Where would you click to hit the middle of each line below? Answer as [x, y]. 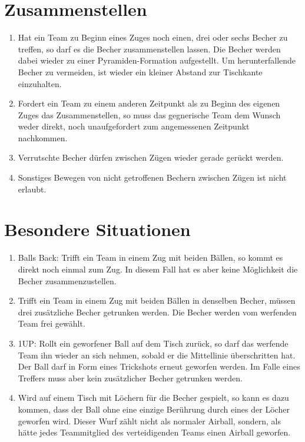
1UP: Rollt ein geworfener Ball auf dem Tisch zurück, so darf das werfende [153, 343]
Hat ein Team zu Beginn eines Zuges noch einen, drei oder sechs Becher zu [153, 37]
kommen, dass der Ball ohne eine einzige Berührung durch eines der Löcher [154, 409]
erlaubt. [32, 189]
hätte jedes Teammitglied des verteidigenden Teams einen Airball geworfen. [154, 432]
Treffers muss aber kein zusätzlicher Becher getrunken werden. [130, 378]
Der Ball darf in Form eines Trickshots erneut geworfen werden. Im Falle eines [159, 366]
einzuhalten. [40, 83]
